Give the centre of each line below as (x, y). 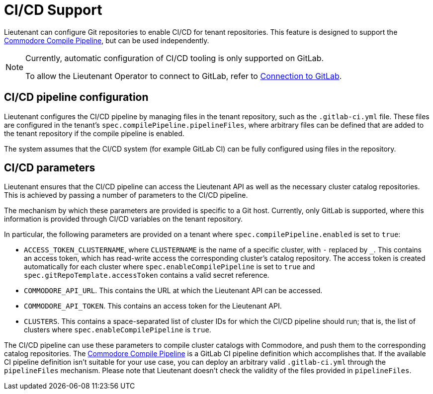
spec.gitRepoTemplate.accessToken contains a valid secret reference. (147, 275)
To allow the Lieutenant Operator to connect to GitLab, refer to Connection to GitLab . (184, 76)
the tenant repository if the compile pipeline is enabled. (94, 133)
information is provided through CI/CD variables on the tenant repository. (124, 219)
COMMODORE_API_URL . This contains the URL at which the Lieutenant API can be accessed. (173, 291)
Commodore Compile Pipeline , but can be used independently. (107, 40)
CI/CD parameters (50, 168)
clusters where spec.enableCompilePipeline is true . (118, 330)
